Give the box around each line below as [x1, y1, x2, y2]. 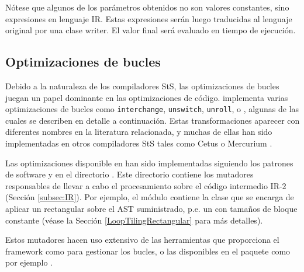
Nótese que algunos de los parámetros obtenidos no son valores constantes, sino [5, 1, 289, 13]
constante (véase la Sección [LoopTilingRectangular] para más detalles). [5, 214, 263, 226]
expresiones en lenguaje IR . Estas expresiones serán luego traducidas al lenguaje [5, 12, 292, 25]
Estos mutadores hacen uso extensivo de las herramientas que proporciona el [5, 233, 279, 246]
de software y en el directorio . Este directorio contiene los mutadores [5, 168, 254, 180]
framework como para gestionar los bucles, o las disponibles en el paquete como [5, 245, 291, 257]
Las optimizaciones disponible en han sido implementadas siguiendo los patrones [5, 156, 293, 169]
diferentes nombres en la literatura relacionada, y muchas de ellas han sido [5, 125, 272, 138]
